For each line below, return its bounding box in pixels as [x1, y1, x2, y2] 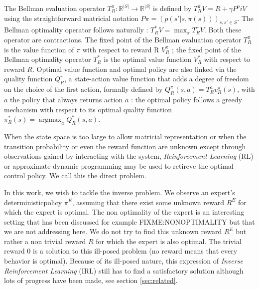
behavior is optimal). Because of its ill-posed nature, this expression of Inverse [4, 256, 243, 266]
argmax [38, 116, 62, 124]
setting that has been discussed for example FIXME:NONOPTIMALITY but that [4, 216, 255, 227]
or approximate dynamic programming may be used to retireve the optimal [4, 160, 234, 171]
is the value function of [4, 44, 74, 54]
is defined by [152, 3, 192, 13]
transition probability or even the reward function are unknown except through [4, 141, 246, 151]
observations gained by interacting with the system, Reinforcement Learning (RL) [4, 151, 254, 161]
